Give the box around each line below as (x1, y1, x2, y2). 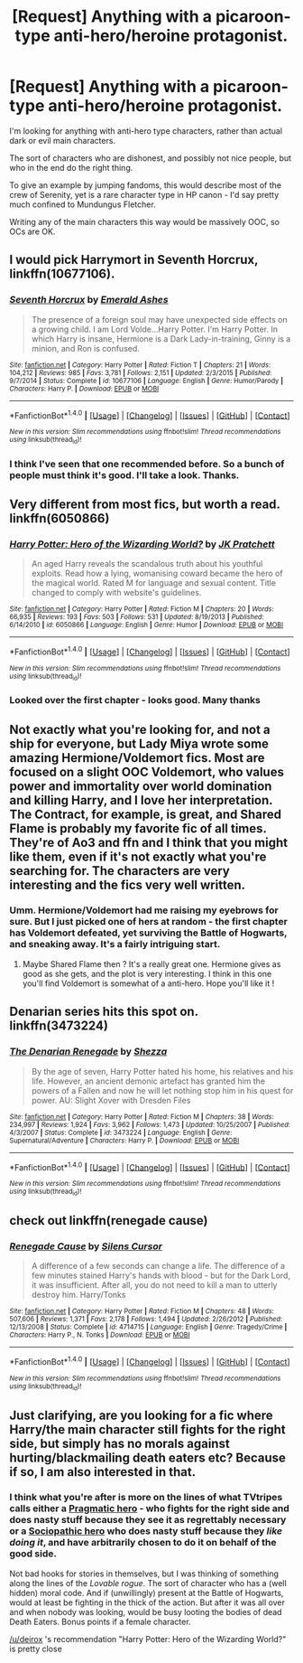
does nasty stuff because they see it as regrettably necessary (9, 1514, 287, 1527)
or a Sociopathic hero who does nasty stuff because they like (9, 1525, 282, 1537)
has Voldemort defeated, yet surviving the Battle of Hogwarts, (9, 926, 288, 939)
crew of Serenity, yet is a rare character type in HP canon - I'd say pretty (9, 189, 280, 200)
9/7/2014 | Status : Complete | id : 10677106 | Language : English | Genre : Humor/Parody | (9, 376, 284, 385)
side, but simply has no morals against (9, 1435, 230, 1452)
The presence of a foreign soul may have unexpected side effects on (31, 314, 289, 324)
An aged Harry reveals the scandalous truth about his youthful (31, 559, 263, 569)
